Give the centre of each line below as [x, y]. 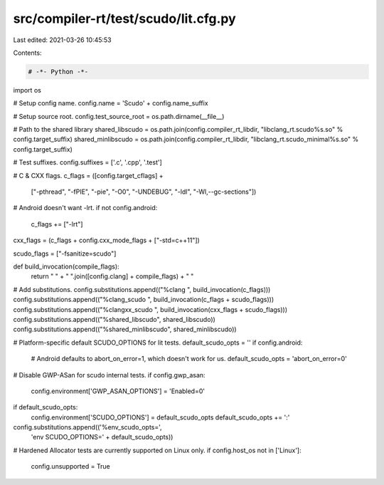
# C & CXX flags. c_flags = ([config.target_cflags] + [88, 175]
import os [27, 90]
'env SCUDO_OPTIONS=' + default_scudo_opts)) [102, 437]
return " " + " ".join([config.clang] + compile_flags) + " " [112, 276]
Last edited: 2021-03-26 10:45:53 [62, 40]
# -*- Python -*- [58, 72]
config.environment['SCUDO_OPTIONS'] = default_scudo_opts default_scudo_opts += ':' [160, 417]
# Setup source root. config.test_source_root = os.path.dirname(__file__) [119, 116]
